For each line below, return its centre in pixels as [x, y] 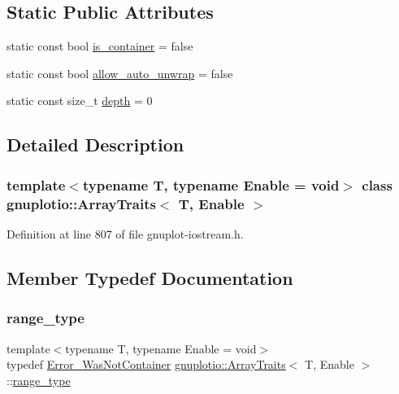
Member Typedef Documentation [150, 277]
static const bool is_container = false [100, 46]
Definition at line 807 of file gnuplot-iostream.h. [125, 233]
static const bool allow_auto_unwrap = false [120, 73]
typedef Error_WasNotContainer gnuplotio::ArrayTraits [146, 364]
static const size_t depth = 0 [80, 101]
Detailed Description [95, 144]
